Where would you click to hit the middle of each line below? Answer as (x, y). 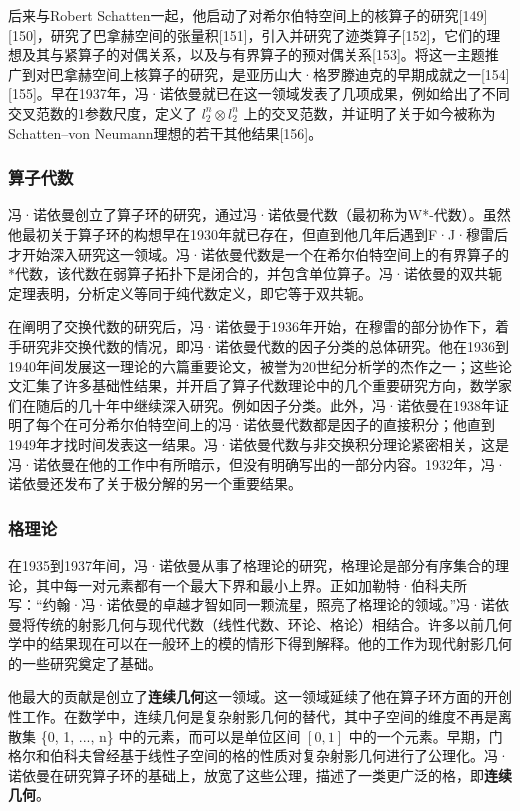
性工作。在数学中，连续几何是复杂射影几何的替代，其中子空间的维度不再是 (253, 716)
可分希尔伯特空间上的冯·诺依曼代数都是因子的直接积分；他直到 (286, 424)
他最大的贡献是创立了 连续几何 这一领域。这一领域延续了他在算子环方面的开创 (260, 696)
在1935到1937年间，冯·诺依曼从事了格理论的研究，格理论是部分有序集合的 (251, 564)
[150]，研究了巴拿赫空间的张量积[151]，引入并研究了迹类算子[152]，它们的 (247, 34)
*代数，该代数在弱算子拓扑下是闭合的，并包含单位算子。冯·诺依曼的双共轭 (255, 273)
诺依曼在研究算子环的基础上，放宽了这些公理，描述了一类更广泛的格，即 (246, 774)
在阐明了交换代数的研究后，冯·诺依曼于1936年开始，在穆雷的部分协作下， (251, 326)
